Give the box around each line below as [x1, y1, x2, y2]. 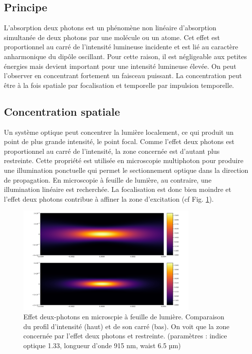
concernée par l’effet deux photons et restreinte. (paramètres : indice [23, 331, 227, 341]
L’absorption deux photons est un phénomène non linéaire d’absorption [4, 22, 216, 33]
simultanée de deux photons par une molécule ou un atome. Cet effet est [4, 32, 220, 42]
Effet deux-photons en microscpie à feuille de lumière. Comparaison [23, 312, 225, 322]
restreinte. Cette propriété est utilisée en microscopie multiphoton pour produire [4, 155, 244, 166]
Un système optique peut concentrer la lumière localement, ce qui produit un [4, 126, 234, 137]
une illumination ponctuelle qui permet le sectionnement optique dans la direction [4, 165, 249, 175]
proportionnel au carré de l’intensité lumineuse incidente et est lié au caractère [4, 42, 238, 52]
